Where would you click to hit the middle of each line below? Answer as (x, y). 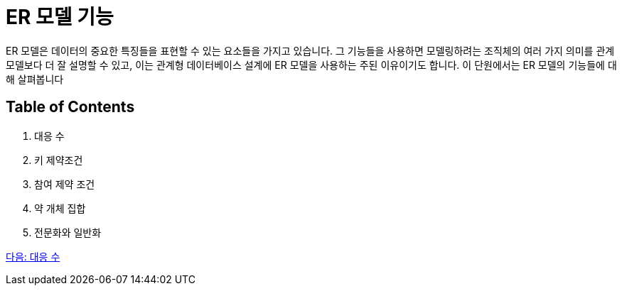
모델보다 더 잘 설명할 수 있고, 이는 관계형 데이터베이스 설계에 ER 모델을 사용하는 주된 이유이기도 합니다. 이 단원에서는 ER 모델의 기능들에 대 (311, 65)
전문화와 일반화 (68, 232)
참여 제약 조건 (65, 184)
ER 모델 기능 (60, 17)
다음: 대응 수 (33, 256)
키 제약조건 (59, 160)
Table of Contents (70, 107)
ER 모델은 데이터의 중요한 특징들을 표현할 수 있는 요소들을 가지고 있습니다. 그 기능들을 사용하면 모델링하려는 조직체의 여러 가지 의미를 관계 (310, 50)
